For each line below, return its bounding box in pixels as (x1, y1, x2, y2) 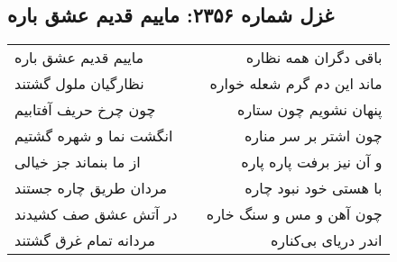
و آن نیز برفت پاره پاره (241, 151, 383, 173)
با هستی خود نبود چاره (245, 177, 383, 199)
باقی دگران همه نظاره (245, 47, 383, 68)
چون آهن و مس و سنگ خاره (206, 203, 383, 225)
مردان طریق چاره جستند (14, 177, 168, 199)
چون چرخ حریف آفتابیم (14, 99, 156, 121)
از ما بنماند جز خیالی (14, 151, 141, 173)
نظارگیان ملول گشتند (14, 73, 144, 95)
